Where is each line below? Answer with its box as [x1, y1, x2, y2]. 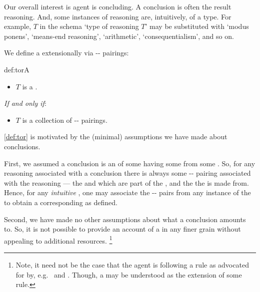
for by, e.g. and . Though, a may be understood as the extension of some [15, 269, 242, 280]
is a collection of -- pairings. [22, 114, 107, 125]
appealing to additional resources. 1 [4, 234, 112, 246]
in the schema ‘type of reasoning [39, 21, 139, 31]
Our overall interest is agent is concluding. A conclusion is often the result [4, 1, 231, 11]
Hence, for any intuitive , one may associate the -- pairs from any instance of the [4, 187, 251, 198]
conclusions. [4, 141, 40, 151]
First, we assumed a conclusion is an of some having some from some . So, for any [4, 158, 255, 168]
